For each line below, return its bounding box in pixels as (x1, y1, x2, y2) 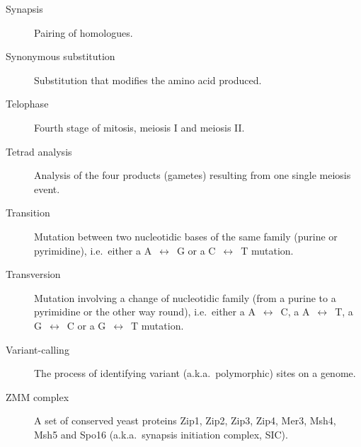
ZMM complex (6, 389, 69, 404)
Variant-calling (6, 342, 69, 356)
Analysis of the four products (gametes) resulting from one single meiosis (34, 168, 351, 182)
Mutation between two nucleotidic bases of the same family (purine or (34, 228, 338, 243)
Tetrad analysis (6, 144, 72, 158)
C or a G (67, 318, 106, 332)
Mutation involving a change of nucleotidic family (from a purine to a (34, 290, 336, 305)
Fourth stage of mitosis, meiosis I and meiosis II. (34, 120, 245, 134)
